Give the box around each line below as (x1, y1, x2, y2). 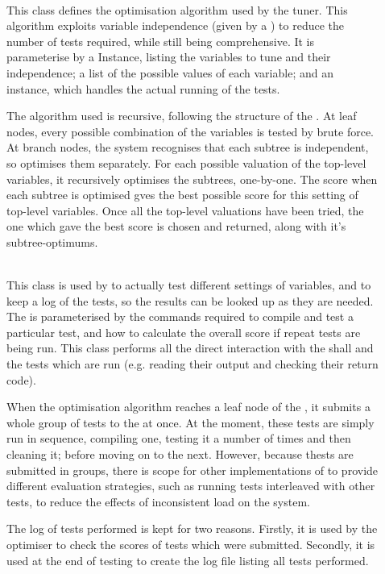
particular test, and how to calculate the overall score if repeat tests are (6, 323, 361, 340)
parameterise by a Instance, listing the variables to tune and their (6, 48, 331, 65)
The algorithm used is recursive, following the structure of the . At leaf (6, 107, 357, 124)
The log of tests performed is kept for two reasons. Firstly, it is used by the (6, 520, 378, 537)
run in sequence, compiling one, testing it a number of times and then (6, 430, 351, 447)
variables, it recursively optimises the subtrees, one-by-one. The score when (6, 170, 378, 187)
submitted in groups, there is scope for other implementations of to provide (6, 461, 379, 478)
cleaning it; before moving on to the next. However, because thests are (6, 446, 354, 463)
